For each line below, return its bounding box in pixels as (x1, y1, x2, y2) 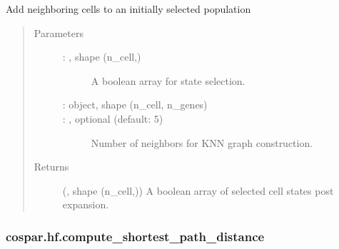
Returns (34, 159, 69, 174)
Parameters (34, 25, 84, 40)
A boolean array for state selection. (91, 73, 246, 88)
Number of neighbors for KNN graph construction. (91, 135, 313, 150)
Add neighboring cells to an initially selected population (6, 1, 251, 16)
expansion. (62, 197, 109, 212)
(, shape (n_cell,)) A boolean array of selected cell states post (62, 183, 334, 198)
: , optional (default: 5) (62, 111, 163, 126)
